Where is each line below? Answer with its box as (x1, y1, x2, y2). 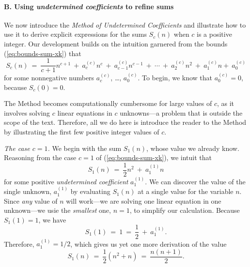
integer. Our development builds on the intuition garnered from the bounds (4, 38, 228, 48)
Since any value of (4, 195, 58, 206)
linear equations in (57, 107, 112, 118)
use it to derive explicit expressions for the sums (4, 29, 147, 39)
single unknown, (4, 186, 52, 196)
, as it (217, 98, 234, 108)
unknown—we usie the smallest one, (4, 205, 111, 215)
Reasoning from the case (4, 152, 77, 163)
